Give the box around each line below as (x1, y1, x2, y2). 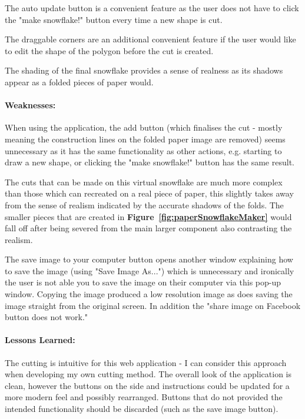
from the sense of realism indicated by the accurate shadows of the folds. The (5, 198, 284, 211)
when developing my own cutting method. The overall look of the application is (5, 368, 292, 380)
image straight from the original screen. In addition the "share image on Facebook (5, 299, 301, 311)
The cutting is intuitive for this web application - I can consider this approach (5, 356, 287, 368)
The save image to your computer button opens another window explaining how (5, 253, 293, 265)
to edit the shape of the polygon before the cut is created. (5, 44, 214, 56)
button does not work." (5, 311, 88, 323)
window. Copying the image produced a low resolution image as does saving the (5, 288, 293, 300)
